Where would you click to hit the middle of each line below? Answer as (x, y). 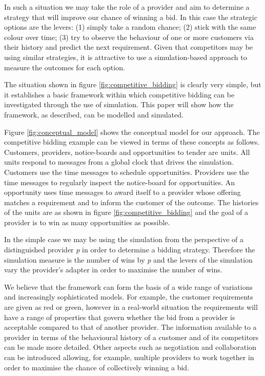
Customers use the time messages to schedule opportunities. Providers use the (127, 172)
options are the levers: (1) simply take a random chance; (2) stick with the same (130, 27)
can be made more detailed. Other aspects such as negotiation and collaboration (130, 347)
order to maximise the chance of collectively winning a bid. (97, 367)
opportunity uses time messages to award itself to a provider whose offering (123, 192)
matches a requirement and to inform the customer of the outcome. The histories (131, 202)
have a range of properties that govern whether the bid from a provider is (120, 317)
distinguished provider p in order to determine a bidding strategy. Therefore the (130, 250)
